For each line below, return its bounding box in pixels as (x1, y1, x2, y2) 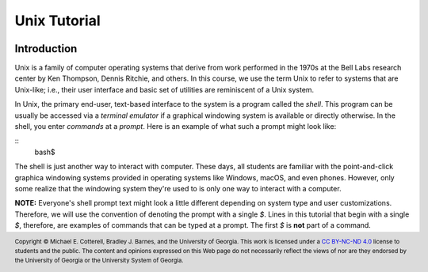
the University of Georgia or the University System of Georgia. (14, 256, 184, 264)
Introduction (14, 42, 78, 55)
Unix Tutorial (14, 12, 101, 29)
